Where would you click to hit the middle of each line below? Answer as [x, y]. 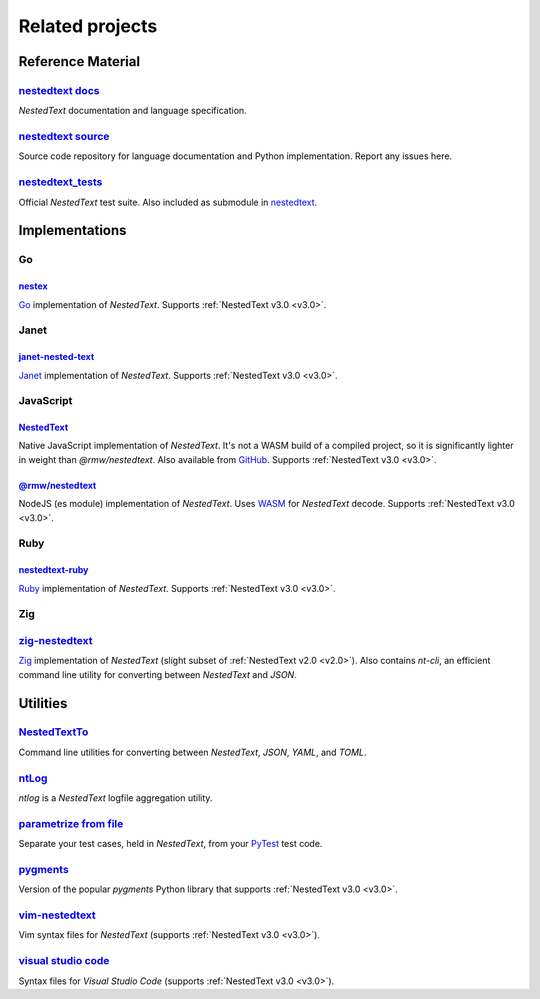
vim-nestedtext [57, 915]
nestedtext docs [59, 90]
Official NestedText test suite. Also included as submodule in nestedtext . [168, 202]
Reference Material [79, 61]
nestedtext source [64, 137]
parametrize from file [71, 823]
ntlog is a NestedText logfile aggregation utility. [115, 797]
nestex [33, 286]
